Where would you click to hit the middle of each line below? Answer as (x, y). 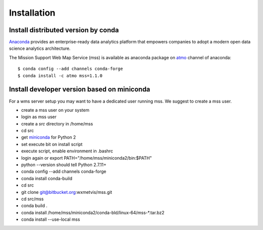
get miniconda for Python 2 (49, 137)
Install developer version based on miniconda (80, 90)
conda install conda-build (47, 178)
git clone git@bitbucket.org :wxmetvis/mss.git (67, 192)
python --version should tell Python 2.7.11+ (64, 165)
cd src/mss (32, 199)
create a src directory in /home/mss (57, 124)
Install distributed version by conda (64, 30)
